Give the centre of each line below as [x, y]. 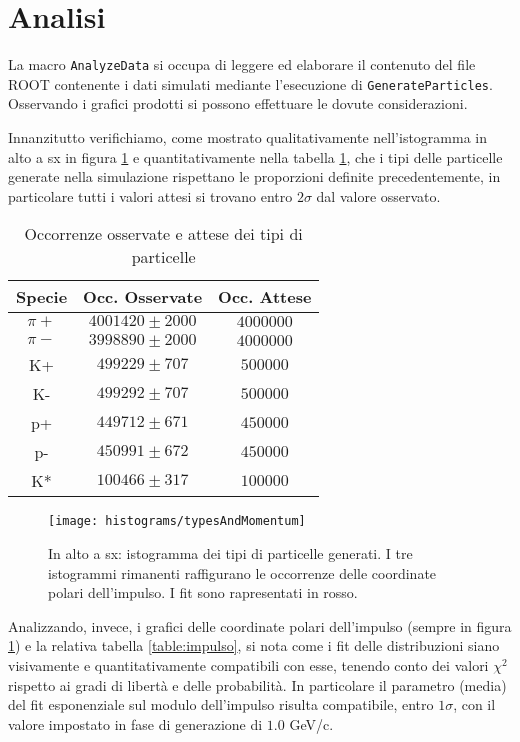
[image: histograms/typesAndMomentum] [177, 521]
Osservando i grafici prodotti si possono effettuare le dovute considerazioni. [238, 103]
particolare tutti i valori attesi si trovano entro [150, 195]
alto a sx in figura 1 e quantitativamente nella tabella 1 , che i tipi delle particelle [255, 156]
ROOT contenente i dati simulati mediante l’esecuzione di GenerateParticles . [250, 83]
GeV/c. [311, 723]
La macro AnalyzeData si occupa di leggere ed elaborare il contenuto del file [242, 64]
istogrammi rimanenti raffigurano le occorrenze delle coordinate [242, 572]
